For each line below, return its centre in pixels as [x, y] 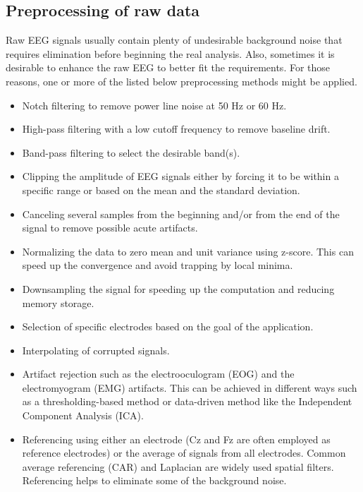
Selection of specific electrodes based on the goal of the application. [168, 326]
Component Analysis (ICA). [83, 415]
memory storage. [58, 302]
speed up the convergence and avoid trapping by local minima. [158, 265]
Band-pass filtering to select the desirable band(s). [131, 152]
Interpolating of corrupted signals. [96, 350]
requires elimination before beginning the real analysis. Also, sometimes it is [170, 53]
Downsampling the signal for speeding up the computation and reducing [178, 288]
